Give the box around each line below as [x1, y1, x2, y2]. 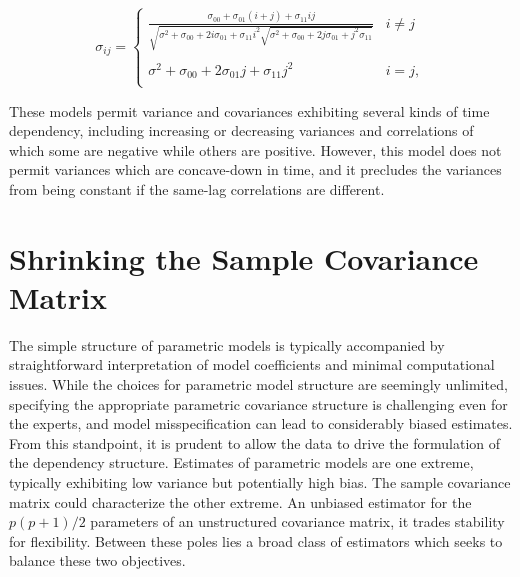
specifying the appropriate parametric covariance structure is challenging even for [9, 393, 508, 414]
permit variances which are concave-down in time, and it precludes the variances [9, 159, 502, 180]
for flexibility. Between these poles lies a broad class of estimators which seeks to [9, 530, 503, 551]
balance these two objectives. [9, 550, 186, 571]
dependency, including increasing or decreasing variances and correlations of [9, 120, 474, 141]
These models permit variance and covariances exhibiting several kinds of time [9, 100, 490, 121]
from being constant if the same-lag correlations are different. [9, 178, 385, 199]
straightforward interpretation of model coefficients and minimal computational [9, 354, 495, 375]
